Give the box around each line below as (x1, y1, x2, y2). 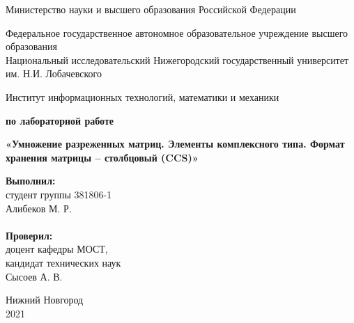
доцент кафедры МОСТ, (6, 242, 108, 256)
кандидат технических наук (6, 255, 121, 269)
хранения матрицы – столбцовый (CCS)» (6, 150, 199, 164)
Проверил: (6, 228, 53, 242)
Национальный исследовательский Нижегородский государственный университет (6, 52, 349, 67)
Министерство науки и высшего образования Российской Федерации (6, 2, 296, 16)
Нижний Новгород (6, 292, 84, 307)
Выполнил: (6, 173, 56, 188)
